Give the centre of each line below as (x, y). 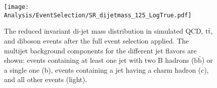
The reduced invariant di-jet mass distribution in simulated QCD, (104, 31)
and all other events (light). (46, 79)
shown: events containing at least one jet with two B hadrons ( (99, 60)
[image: (17, 7)
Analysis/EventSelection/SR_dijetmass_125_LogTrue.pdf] (98, 15)
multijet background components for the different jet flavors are (100, 50)
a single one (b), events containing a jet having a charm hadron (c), (107, 69)
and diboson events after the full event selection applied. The (96, 40)
